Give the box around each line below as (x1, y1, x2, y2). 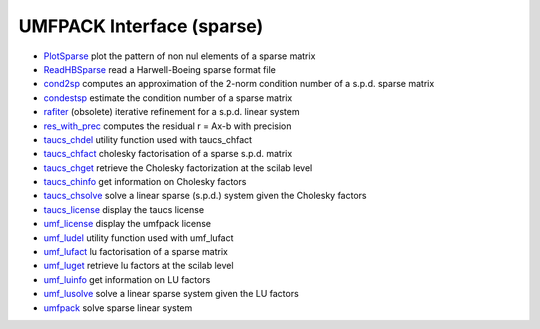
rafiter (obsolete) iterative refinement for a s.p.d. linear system (43, 106, 300, 118)
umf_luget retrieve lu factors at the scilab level (43, 260, 234, 272)
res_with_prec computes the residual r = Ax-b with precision (43, 120, 292, 132)
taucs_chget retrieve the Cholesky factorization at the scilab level (43, 161, 313, 174)
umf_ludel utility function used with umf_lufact (43, 231, 234, 244)
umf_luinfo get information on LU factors (43, 273, 211, 285)
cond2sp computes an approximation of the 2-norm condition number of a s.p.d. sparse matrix (43, 78, 435, 90)
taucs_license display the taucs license (43, 203, 205, 215)
